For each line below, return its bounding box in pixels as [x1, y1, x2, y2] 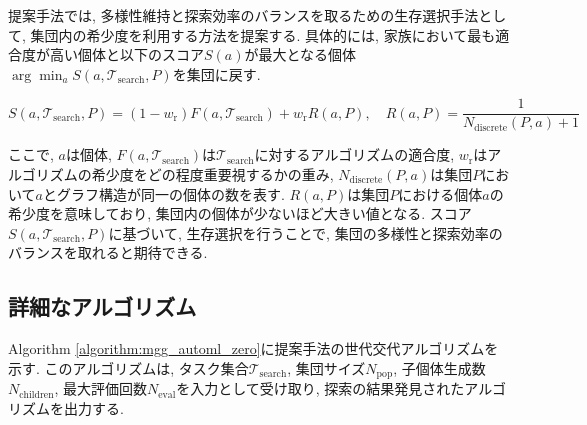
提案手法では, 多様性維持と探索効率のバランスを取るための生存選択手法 [8, 5, 479, 25]
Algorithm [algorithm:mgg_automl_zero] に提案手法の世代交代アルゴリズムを [8, 338, 499, 359]
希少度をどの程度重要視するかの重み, [91, 164, 334, 185]
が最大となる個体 [244, 44, 357, 65]
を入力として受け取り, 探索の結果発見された [176, 378, 465, 399]
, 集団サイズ [287, 357, 366, 378]
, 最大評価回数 [54, 378, 147, 399]
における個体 [398, 183, 483, 204]
